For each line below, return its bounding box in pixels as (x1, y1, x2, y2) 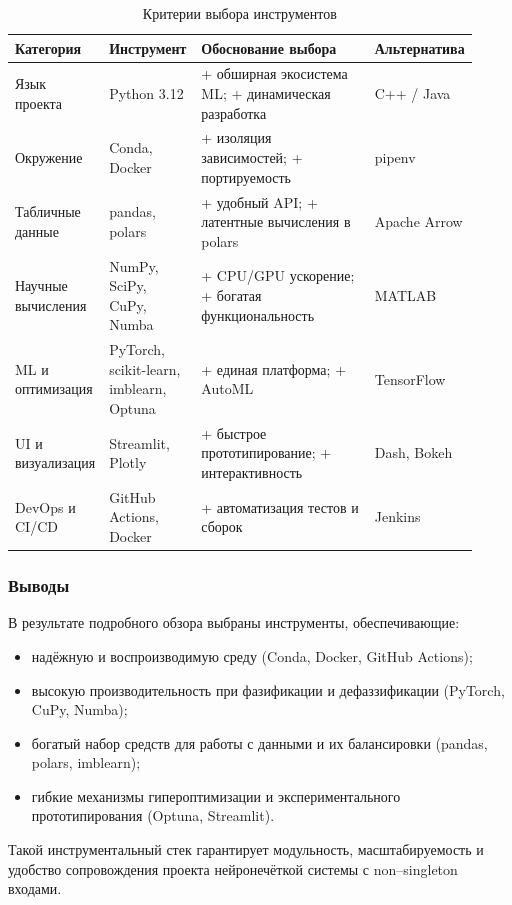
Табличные (15, 201, 81, 222)
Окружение (15, 147, 83, 168)
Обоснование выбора (201, 37, 337, 58)
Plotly (109, 452, 147, 473)
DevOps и (15, 496, 76, 517)
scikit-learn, (109, 358, 181, 379)
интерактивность (201, 461, 303, 482)
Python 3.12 (109, 83, 184, 104)
